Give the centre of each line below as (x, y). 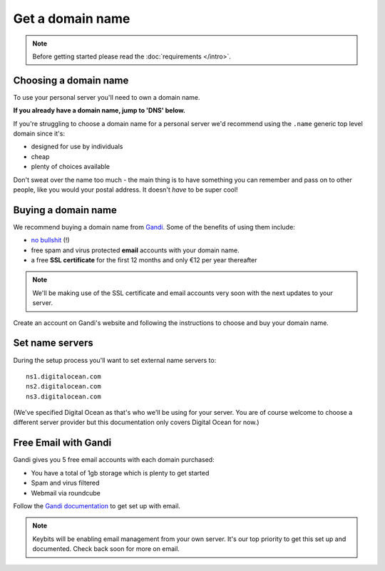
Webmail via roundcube (66, 493)
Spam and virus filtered (65, 483)
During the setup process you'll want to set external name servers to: (115, 360)
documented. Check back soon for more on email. (106, 549)
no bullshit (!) (51, 240)
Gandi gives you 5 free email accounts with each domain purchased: (114, 460)
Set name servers (53, 343)
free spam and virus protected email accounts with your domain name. (135, 250)
